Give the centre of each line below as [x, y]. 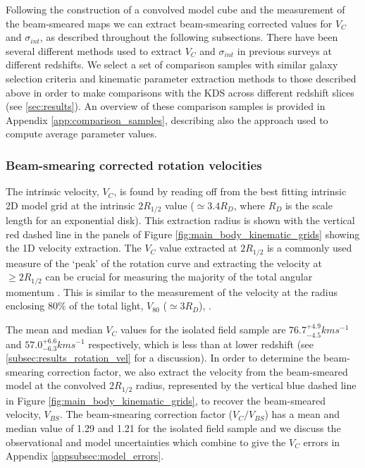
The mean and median [54, 330]
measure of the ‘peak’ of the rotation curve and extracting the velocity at [164, 263]
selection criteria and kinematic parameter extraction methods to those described [181, 78]
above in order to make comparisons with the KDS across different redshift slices [180, 92]
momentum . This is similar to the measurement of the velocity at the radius [172, 291]
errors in [322, 442]
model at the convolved [56, 385]
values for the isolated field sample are [203, 330]
